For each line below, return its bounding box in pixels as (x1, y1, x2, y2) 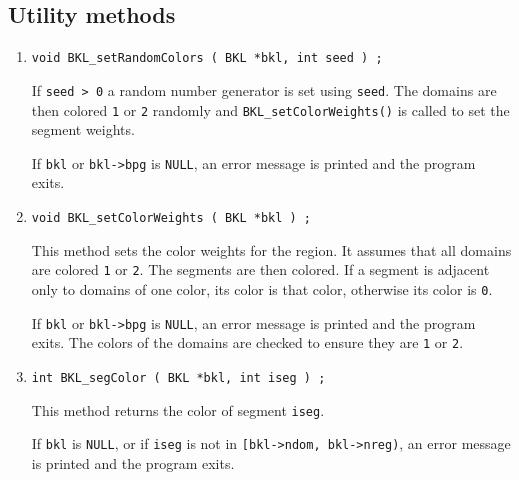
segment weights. (31, 119, 135, 140)
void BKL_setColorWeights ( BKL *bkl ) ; (31, 211, 311, 226)
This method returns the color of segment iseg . (31, 399, 325, 420)
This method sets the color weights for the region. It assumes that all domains (31, 239, 512, 260)
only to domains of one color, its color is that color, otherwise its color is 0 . (31, 278, 493, 299)
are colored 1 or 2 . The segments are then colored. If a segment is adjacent (31, 259, 490, 280)
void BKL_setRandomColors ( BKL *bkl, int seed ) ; (31, 51, 383, 66)
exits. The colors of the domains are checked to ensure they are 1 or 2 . (31, 332, 464, 353)
